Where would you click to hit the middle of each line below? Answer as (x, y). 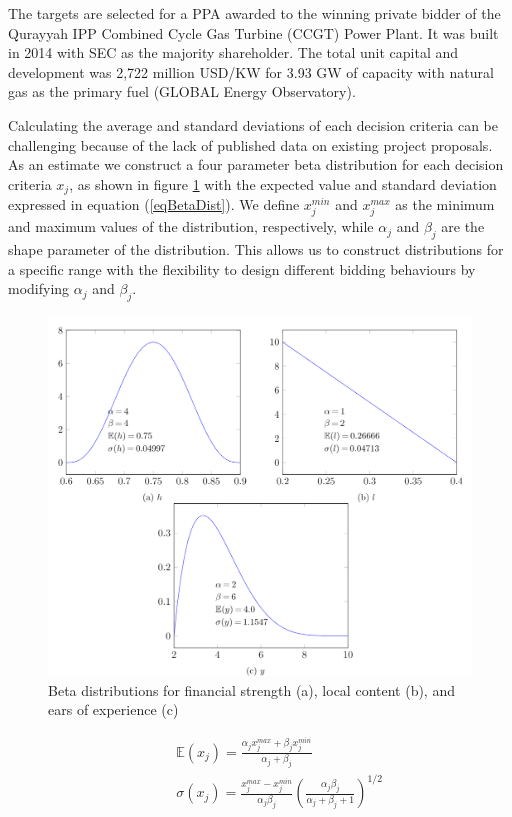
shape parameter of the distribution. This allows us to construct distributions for (256, 249)
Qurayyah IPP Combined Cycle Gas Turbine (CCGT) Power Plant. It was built (253, 32)
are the (463, 226)
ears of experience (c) (113, 709)
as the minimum (445, 204)
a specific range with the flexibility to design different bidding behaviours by (242, 268)
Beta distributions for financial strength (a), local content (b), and (251, 689)
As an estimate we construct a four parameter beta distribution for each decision (256, 164)
